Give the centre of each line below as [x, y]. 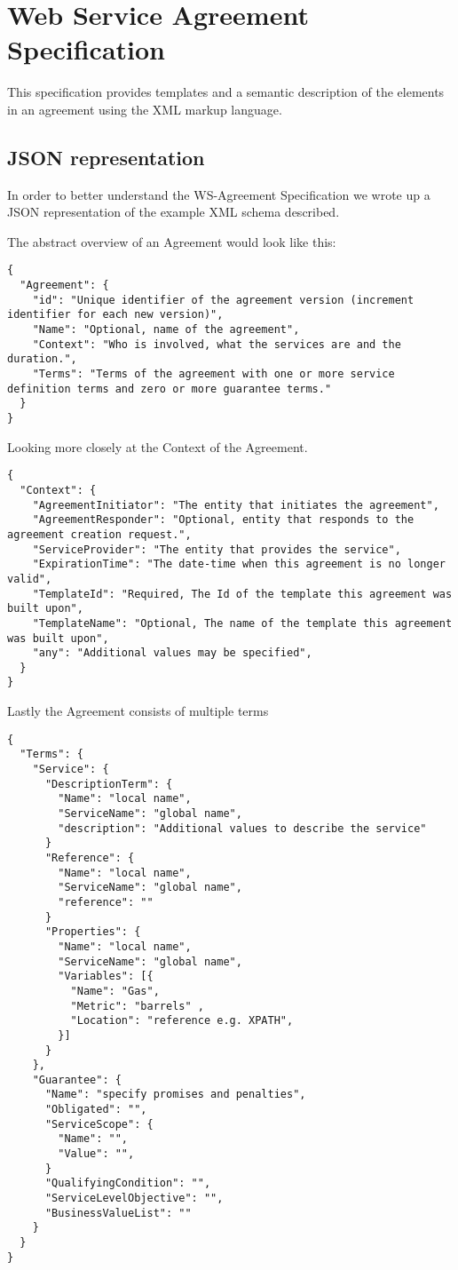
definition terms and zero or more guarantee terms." [170, 389]
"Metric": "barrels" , [137, 1006]
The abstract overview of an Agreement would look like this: [172, 241]
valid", [30, 579]
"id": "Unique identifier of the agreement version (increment [223, 300]
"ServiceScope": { [99, 1124]
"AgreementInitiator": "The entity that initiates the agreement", [236, 505]
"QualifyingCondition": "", [128, 1183]
